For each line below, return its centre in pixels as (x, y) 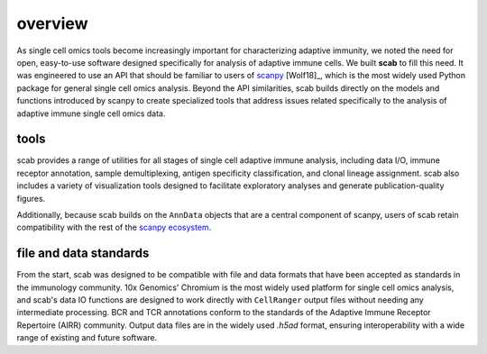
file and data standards (83, 254)
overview (52, 23)
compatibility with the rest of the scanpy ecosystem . (114, 227)
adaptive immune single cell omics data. (91, 113)
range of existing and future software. (87, 338)
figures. (31, 198)
